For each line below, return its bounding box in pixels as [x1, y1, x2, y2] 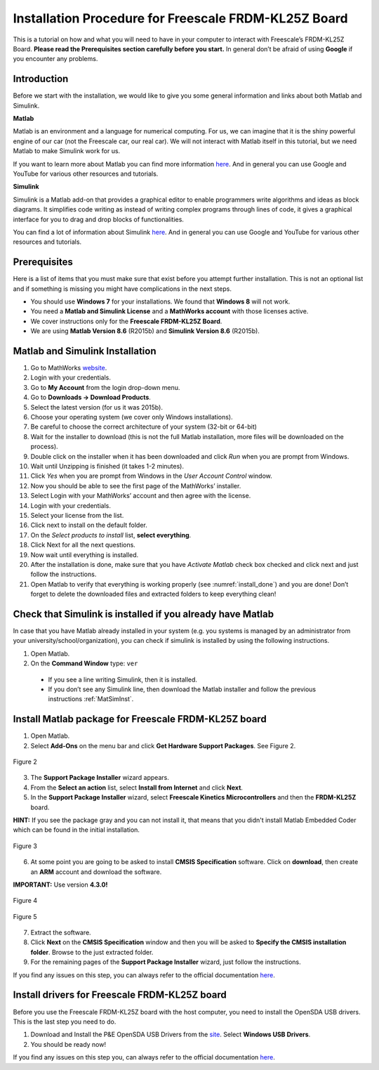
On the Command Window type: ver [30, 659, 138, 667]
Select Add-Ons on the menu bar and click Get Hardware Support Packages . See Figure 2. [30, 741, 296, 750]
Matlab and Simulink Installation [13, 345, 157, 357]
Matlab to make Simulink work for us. [13, 147, 121, 155]
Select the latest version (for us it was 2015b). [30, 403, 163, 411]
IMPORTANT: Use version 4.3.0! [13, 880, 108, 889]
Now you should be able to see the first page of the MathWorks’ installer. [30, 481, 241, 490]
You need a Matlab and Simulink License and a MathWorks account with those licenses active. [30, 307, 309, 315]
